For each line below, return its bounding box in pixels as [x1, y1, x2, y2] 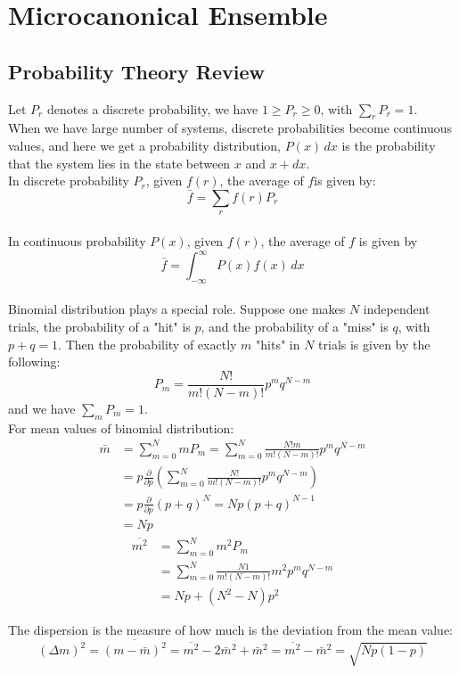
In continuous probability [8, 231, 146, 250]
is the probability [341, 136, 436, 154]
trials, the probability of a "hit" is [8, 317, 191, 336]
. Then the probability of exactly [58, 334, 237, 353]
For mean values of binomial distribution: [8, 418, 234, 437]
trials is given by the [318, 334, 430, 353]
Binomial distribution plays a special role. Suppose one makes [8, 300, 346, 318]
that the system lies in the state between [8, 153, 231, 172]
